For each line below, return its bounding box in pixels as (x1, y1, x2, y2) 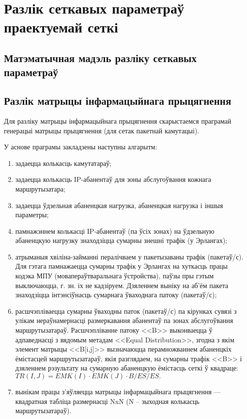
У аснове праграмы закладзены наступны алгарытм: (4, 142, 157, 152)
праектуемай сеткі (4, 17, 118, 37)
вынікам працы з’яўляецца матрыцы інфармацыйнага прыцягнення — (15, 387, 221, 396)
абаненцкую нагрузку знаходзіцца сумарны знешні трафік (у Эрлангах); (15, 235, 228, 245)
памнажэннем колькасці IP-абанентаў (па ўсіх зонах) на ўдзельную (15, 226, 215, 236)
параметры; (15, 209, 49, 220)
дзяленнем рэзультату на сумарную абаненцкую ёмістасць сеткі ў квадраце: (15, 363, 238, 373)
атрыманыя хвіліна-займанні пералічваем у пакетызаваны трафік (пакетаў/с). (15, 251, 244, 261)
